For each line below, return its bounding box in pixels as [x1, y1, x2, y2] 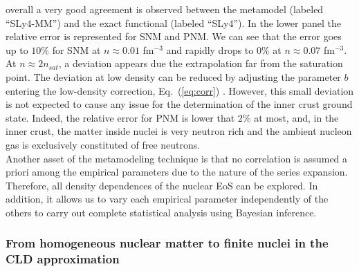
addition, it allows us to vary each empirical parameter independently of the [6, 191, 329, 206]
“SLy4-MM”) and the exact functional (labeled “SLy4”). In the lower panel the [6, 15, 342, 30]
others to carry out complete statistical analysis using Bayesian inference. [6, 205, 317, 219]
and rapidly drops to [166, 42, 254, 57]
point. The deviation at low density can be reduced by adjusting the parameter [6, 69, 341, 84]
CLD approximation [6, 250, 120, 268]
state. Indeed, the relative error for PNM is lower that [6, 110, 235, 124]
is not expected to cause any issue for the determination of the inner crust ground [6, 97, 353, 111]
